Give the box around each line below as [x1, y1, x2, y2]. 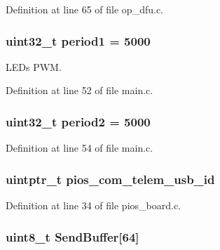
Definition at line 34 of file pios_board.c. [6, 198, 181, 213]
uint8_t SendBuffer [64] [6, 228, 139, 245]
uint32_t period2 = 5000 [6, 112, 151, 130]
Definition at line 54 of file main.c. [6, 140, 153, 155]
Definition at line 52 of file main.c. [6, 83, 153, 98]
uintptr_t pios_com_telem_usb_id [6, 170, 215, 187]
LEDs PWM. [6, 59, 62, 74]
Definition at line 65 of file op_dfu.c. [6, 2, 164, 16]
